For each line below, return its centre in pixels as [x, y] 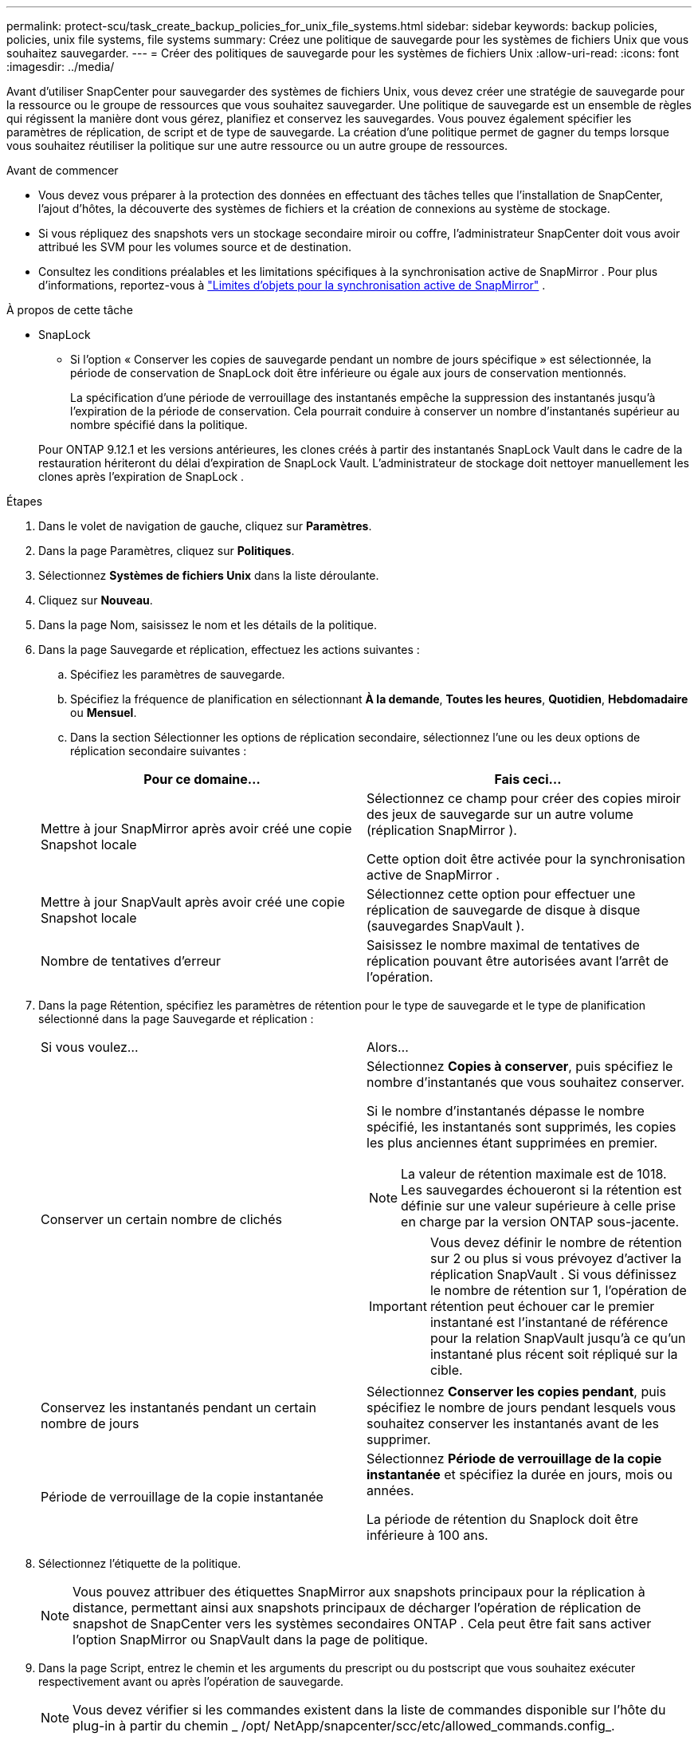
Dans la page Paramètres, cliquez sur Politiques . [167, 551]
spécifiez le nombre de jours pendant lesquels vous [522, 1407]
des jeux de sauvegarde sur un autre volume [500, 814]
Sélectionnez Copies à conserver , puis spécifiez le [520, 1066]
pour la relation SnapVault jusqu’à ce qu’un [558, 1338]
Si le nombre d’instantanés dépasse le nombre [506, 1111]
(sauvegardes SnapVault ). [446, 926]
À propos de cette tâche [70, 310]
